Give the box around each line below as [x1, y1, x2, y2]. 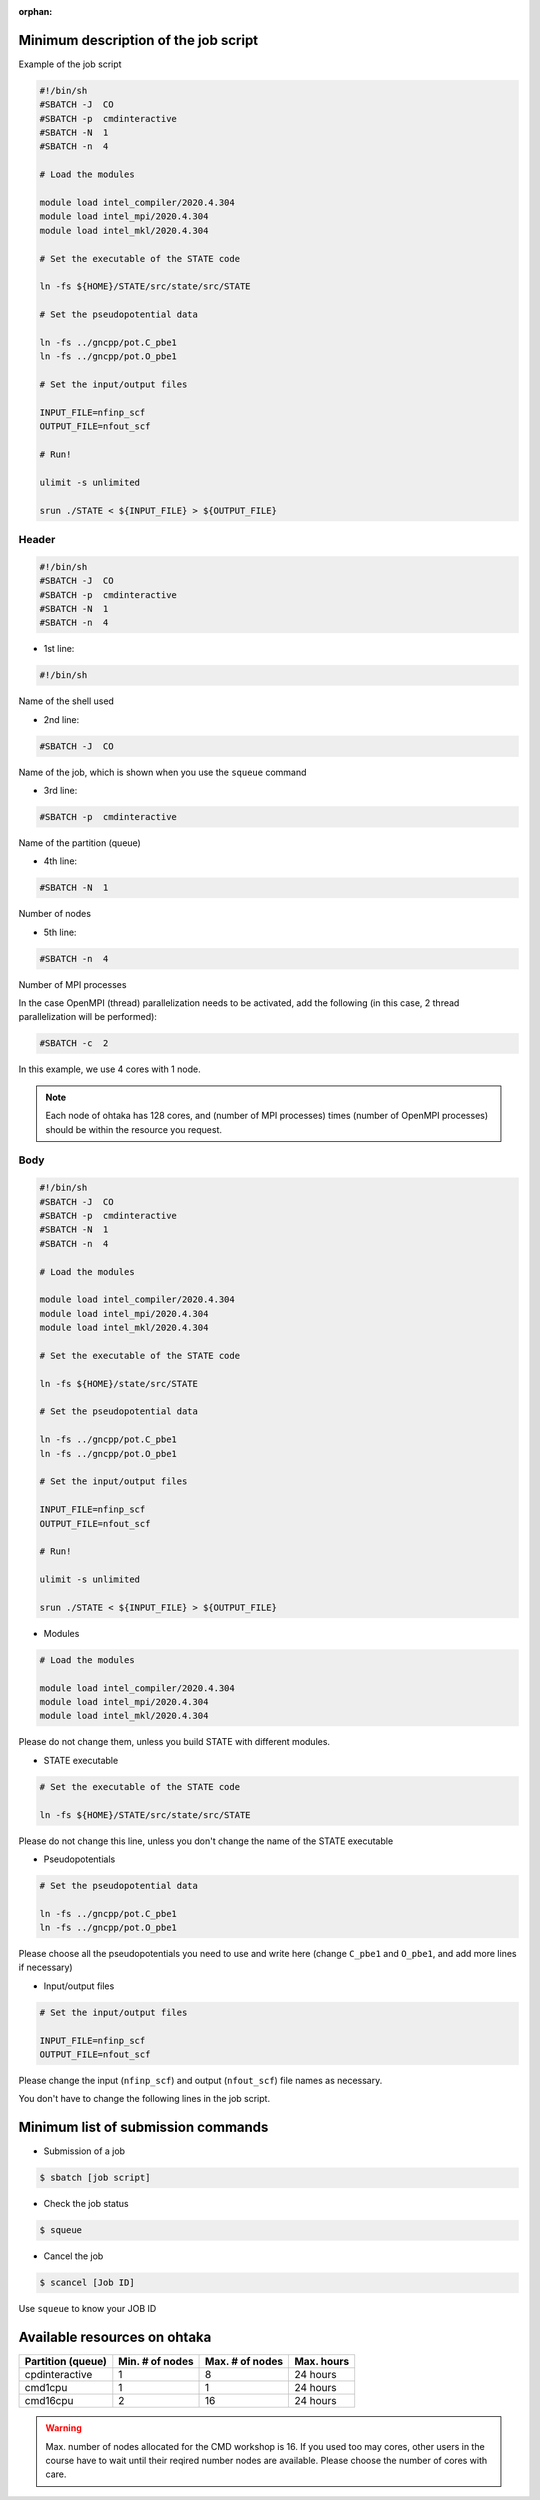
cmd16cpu [24, 2394, 74, 2408]
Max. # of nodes [205, 2355, 284, 2369]
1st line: [43, 643, 75, 655]
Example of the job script [18, 58, 122, 70]
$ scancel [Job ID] [39, 2277, 135, 2289]
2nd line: [43, 713, 80, 725]
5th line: [43, 926, 77, 938]
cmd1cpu [24, 2381, 68, 2395]
